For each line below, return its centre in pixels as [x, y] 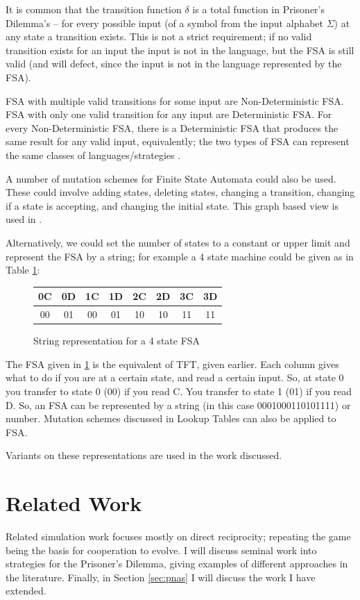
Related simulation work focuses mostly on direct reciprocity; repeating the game [178, 536]
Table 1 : [23, 270]
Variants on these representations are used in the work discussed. [144, 455]
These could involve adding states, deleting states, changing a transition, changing [180, 192]
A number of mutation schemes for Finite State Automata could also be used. [171, 178]
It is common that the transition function [94, 9]
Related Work [74, 503]
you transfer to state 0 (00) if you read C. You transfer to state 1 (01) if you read [179, 391]
